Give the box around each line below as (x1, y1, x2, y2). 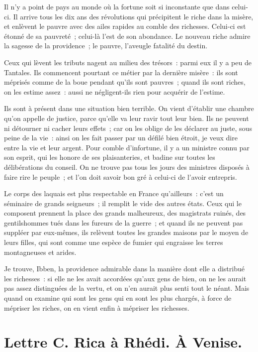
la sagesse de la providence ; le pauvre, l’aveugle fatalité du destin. (4, 40, 208, 51)
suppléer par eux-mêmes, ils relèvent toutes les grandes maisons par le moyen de (4, 227, 249, 237)
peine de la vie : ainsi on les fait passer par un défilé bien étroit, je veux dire (4, 132, 238, 143)
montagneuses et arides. (4, 246, 77, 257)
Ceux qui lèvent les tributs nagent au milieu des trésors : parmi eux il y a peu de (4, 57, 252, 67)
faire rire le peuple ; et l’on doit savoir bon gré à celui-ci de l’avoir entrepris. (4, 171, 237, 182)
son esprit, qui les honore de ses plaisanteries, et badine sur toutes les (4, 152, 215, 162)
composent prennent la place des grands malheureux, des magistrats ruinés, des (4, 208, 246, 218)
